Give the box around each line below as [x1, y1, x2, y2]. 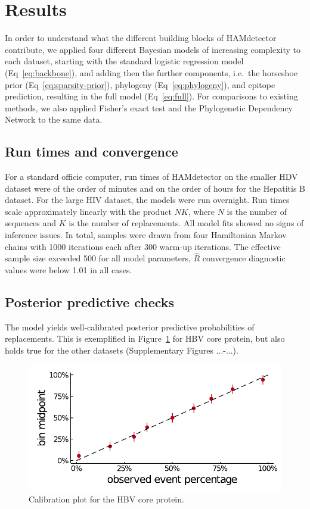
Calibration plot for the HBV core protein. [29, 493, 184, 505]
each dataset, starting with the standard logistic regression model [5, 55, 244, 67]
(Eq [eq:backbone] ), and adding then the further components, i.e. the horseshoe [5, 66, 298, 79]
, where [188, 205, 215, 217]
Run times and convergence [5, 142, 178, 161]
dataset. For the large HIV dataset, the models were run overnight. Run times [5, 193, 290, 206]
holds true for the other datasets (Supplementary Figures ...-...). [5, 344, 238, 357]
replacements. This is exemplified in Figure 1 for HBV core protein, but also [5, 332, 285, 345]
